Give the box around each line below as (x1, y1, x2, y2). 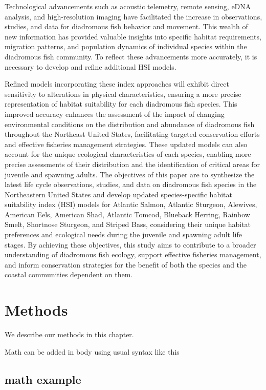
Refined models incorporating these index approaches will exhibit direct (5, 78, 229, 89)
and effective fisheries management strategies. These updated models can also (5, 138, 248, 149)
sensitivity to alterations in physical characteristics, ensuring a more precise (5, 88, 241, 99)
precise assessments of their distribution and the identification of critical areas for (5, 158, 260, 169)
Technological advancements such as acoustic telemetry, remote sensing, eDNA (5, 1, 251, 11)
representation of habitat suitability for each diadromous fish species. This (5, 98, 237, 109)
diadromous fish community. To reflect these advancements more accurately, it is (5, 51, 257, 61)
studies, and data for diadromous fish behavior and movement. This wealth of (5, 21, 248, 32)
